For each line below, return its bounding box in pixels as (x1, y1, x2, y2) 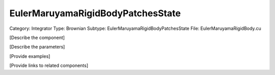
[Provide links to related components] (9, 62, 89, 68)
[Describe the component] (9, 34, 65, 41)
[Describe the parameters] (9, 44, 65, 50)
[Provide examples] (9, 53, 50, 59)
